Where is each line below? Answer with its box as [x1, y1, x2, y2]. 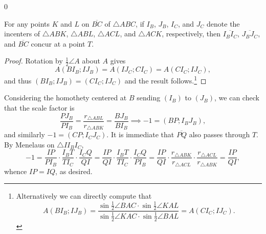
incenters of [4, 28, 40, 39]
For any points [4, 18, 50, 29]
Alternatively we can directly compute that [16, 190, 152, 201]
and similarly [4, 129, 45, 140]
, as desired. [55, 165, 93, 176]
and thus [4, 75, 32, 86]
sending [137, 92, 161, 103]
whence [4, 165, 27, 176]
